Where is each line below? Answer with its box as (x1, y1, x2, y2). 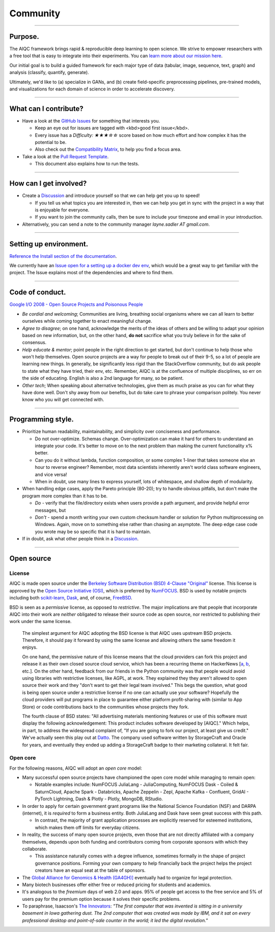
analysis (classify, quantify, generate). (9, 69, 89, 76)
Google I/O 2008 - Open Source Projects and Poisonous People (9, 301, 143, 307)
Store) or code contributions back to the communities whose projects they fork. (22, 704, 189, 710)
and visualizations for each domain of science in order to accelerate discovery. (9, 86, 175, 92)
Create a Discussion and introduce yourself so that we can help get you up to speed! (22, 193, 200, 199)
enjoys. (22, 644, 38, 651)
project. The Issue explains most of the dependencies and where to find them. (9, 270, 174, 276)
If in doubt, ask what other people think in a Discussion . (22, 536, 139, 542)
